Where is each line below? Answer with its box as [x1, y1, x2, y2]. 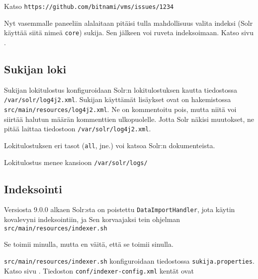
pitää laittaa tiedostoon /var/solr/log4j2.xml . [4, 123, 151, 134]
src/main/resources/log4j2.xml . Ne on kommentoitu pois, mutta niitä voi [4, 104, 237, 114]
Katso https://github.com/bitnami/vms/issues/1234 [4, 1, 174, 11]
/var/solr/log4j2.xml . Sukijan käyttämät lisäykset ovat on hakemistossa [4, 94, 231, 105]
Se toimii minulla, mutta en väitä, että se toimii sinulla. [4, 239, 173, 249]
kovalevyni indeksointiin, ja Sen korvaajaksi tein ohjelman [4, 214, 180, 224]
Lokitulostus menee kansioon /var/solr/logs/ [4, 157, 148, 167]
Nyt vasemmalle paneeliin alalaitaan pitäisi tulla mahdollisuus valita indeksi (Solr [4, 17, 253, 28]
